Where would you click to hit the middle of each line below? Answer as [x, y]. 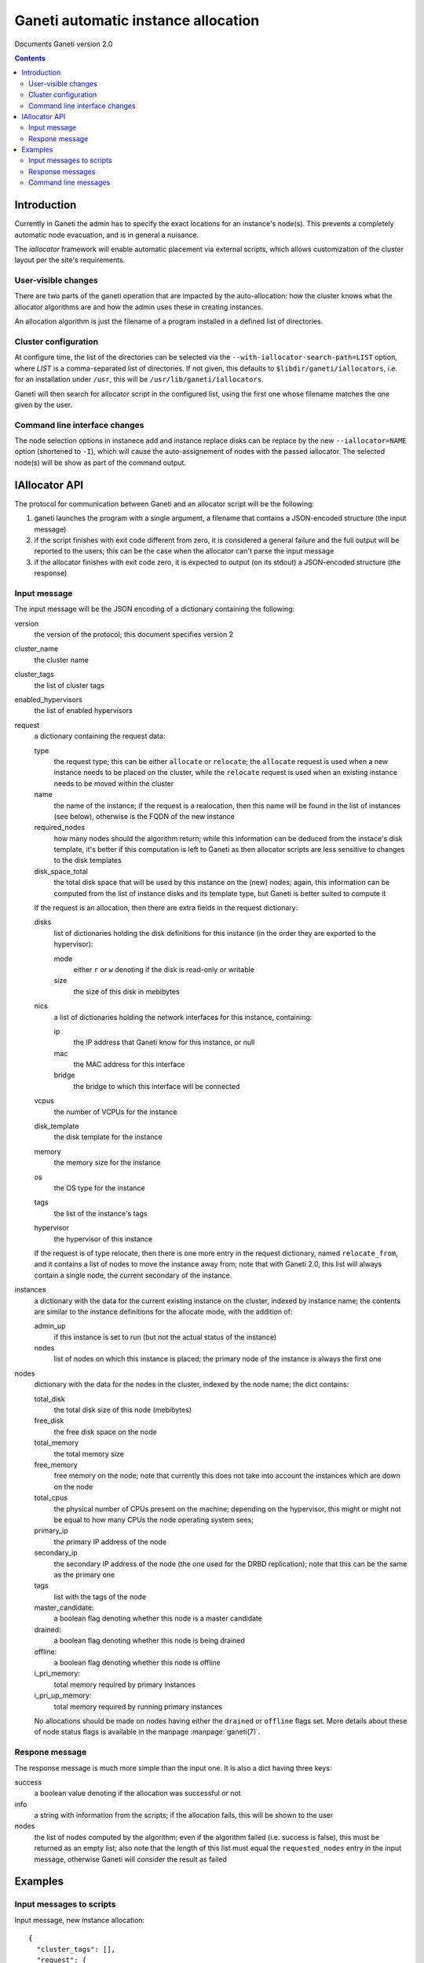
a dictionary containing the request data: [100, 736]
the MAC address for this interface [129, 1065]
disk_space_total [61, 871]
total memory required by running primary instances [138, 1706]
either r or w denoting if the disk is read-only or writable [164, 969]
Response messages [62, 171]
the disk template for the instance [108, 1137]
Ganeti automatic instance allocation [137, 20]
